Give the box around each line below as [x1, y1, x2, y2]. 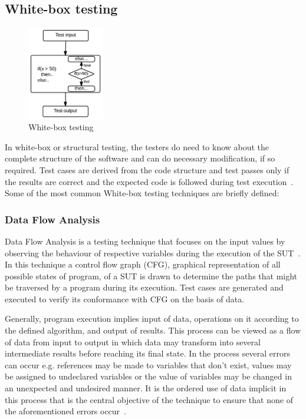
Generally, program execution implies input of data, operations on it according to [5, 312, 299, 325]
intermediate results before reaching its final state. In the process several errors [5, 347, 290, 359]
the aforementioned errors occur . [5, 405, 127, 417]
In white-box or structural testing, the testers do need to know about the [5, 140, 269, 153]
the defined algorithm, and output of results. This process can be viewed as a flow [5, 324, 301, 336]
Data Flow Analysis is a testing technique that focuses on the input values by [5, 235, 285, 247]
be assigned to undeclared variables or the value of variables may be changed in [5, 370, 292, 382]
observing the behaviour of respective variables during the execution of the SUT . [5, 246, 301, 259]
